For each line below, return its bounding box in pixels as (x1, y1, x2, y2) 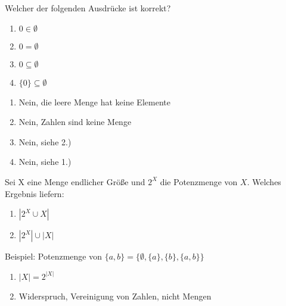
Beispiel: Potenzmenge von (5, 250, 102, 263)
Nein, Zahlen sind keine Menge (18, 115, 132, 128)
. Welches (247, 175, 281, 188)
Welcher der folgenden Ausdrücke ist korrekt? (5, 2, 171, 14)
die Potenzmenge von (160, 175, 238, 188)
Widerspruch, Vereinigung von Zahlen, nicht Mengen (18, 289, 212, 302)
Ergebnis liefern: (5, 187, 64, 199)
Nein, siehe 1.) (18, 155, 71, 168)
